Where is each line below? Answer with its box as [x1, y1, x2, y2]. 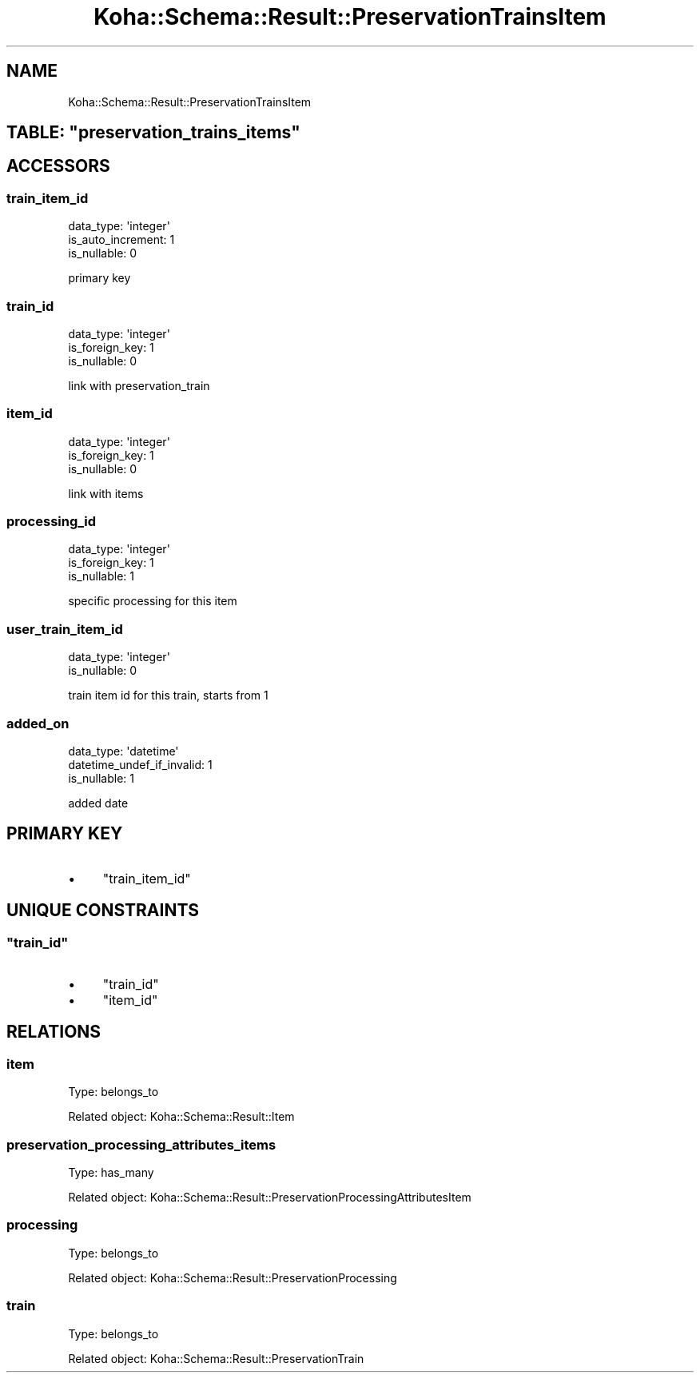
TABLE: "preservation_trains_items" [6, 122, 300, 143]
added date [68, 795, 129, 810]
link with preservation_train [68, 378, 210, 393]
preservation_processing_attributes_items [6, 1136, 276, 1153]
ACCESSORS [6, 156, 110, 177]
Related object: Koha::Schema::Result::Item [68, 1110, 295, 1124]
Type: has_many [68, 1166, 154, 1180]
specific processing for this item [68, 594, 237, 608]
